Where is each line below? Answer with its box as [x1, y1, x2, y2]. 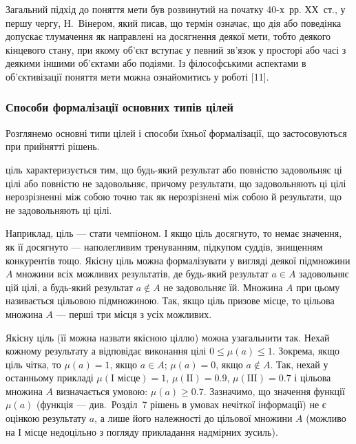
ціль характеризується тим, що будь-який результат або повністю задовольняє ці [6, 162, 342, 176]
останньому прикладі [6, 370, 94, 385]
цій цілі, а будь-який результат [6, 279, 134, 294]
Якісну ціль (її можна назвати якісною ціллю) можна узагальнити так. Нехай [6, 330, 330, 344]
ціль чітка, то [6, 357, 61, 371]
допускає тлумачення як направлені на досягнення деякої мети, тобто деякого [6, 29, 331, 43]
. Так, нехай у [270, 357, 328, 371]
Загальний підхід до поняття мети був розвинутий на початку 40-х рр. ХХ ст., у [6, 2, 346, 16]
